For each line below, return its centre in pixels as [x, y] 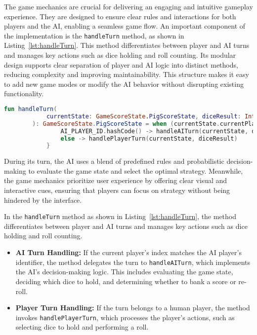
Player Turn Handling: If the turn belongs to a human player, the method [133, 308]
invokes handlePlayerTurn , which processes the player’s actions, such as [125, 317]
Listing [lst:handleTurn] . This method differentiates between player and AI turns [127, 45]
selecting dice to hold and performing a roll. [82, 327]
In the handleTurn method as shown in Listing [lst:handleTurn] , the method [120, 216]
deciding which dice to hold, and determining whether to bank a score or [126, 281]
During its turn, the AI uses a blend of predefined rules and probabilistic [114, 161]
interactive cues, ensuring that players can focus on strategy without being [117, 190]
